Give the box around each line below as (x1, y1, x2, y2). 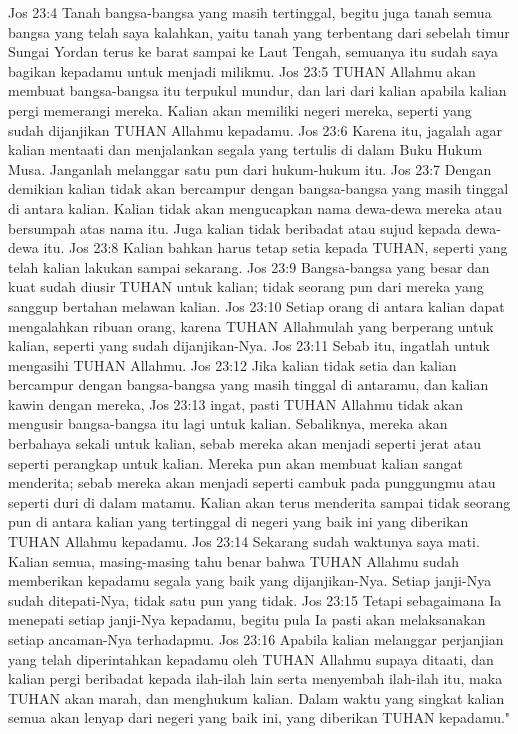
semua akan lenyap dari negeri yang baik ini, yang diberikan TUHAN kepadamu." (8, 707, 511, 728)
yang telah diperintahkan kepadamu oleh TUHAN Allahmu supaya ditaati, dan (8, 648, 494, 669)
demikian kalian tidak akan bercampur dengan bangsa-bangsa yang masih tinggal (8, 178, 509, 199)
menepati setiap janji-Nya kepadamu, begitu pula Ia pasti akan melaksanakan (8, 609, 486, 630)
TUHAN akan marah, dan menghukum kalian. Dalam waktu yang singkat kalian (8, 687, 505, 708)
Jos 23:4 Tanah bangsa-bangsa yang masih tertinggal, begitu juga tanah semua (8, 2, 492, 22)
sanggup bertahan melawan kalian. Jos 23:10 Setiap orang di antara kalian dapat (8, 295, 505, 316)
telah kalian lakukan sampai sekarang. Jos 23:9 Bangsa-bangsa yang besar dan (8, 256, 490, 277)
